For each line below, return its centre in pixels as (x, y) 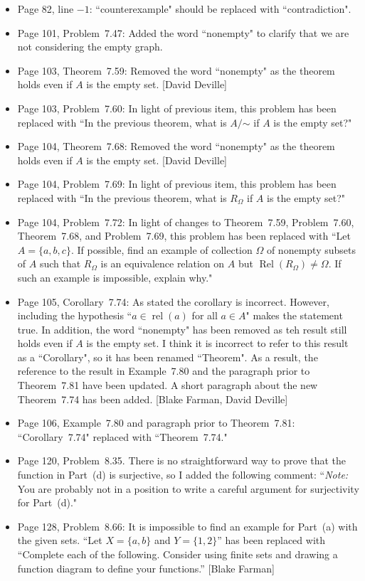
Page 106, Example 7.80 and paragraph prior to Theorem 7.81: (156, 423)
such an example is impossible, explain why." (115, 277)
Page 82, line (46, 9)
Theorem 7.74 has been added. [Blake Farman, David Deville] (153, 399)
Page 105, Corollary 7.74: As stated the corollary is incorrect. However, (173, 301)
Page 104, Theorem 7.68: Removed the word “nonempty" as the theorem (176, 146)
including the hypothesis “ (75, 315)
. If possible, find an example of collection (162, 249)
